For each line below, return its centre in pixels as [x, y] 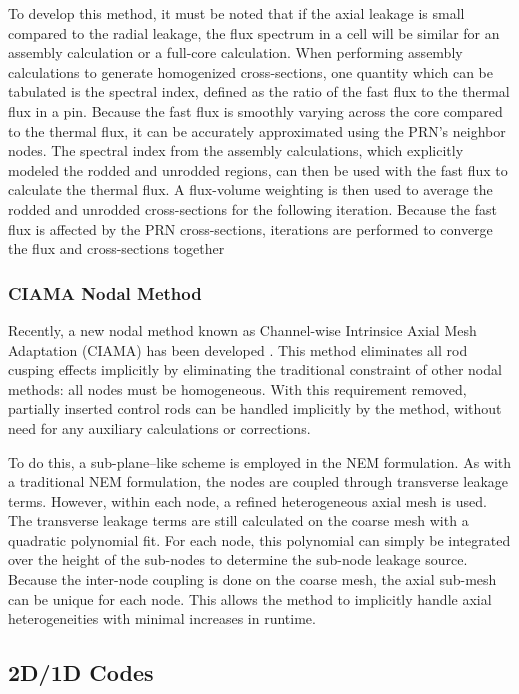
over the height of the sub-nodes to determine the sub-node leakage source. [238, 559]
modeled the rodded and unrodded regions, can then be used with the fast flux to [258, 169]
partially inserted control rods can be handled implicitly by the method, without [255, 408]
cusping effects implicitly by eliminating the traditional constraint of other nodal [255, 369]
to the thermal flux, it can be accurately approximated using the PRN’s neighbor [257, 130]
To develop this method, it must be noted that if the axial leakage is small [236, 13]
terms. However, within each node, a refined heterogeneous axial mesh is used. [247, 500]
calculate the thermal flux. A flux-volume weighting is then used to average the [250, 189]
